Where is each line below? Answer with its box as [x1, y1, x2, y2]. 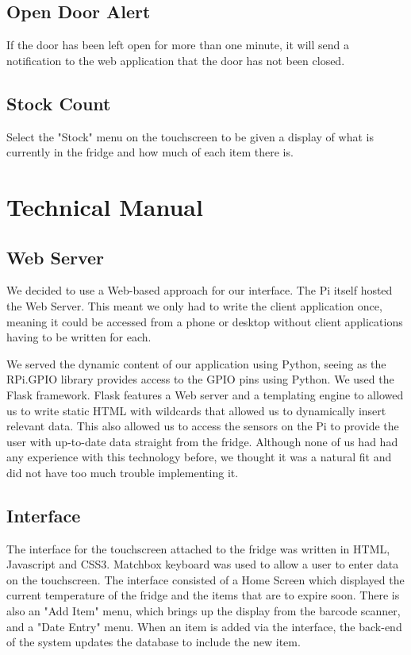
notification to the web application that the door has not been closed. [6, 52, 345, 68]
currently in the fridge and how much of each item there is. [6, 144, 294, 160]
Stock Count [6, 91, 111, 115]
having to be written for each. [6, 329, 152, 345]
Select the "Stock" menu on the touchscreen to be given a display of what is [6, 128, 374, 144]
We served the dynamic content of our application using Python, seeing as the [6, 355, 386, 372]
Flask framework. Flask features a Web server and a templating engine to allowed [6, 386, 404, 403]
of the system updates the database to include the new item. [6, 634, 301, 650]
